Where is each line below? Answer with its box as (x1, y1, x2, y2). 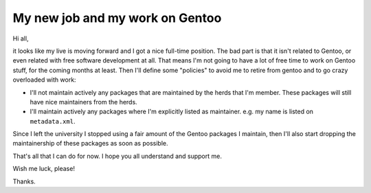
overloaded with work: (12, 76, 76, 84)
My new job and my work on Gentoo (12, 10, 222, 25)
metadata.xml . (30, 117, 76, 125)
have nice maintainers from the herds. (30, 98, 137, 106)
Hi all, (12, 34, 29, 43)
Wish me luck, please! (12, 165, 76, 173)
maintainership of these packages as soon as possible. (12, 139, 168, 148)
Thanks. (12, 177, 36, 185)
